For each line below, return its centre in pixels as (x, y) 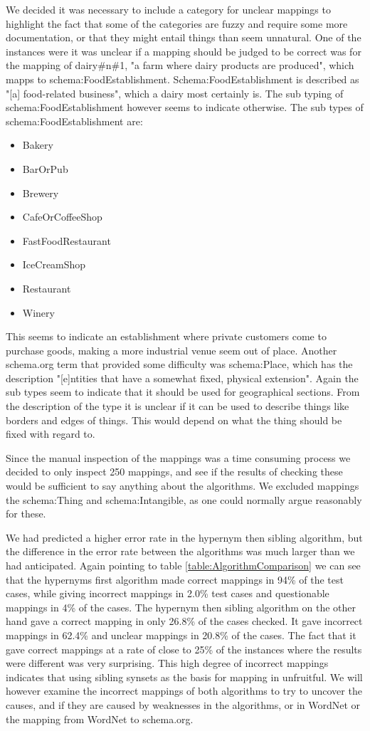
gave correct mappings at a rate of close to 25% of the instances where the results (184, 649)
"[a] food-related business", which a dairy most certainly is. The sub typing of (175, 93)
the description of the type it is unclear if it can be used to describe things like (178, 406)
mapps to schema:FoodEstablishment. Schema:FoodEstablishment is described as (183, 79)
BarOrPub (45, 168)
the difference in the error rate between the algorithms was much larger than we (180, 551)
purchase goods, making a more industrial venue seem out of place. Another (171, 350)
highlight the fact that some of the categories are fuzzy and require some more (177, 23)
